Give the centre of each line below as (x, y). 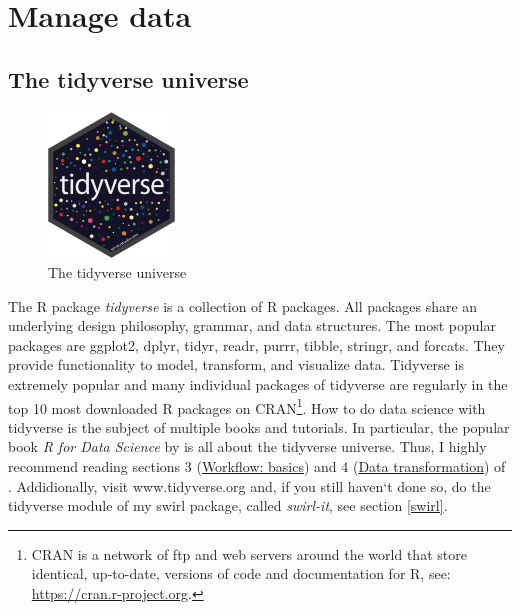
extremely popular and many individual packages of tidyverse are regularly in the (258, 383)
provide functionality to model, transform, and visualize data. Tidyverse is (236, 364)
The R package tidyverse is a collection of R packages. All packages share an (243, 305)
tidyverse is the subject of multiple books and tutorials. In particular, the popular (259, 426)
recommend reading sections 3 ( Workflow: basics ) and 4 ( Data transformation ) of (257, 465)
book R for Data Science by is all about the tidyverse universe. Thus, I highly (247, 446)
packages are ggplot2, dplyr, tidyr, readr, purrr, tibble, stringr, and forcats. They (256, 344)
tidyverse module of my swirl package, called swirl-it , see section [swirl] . (228, 505)
